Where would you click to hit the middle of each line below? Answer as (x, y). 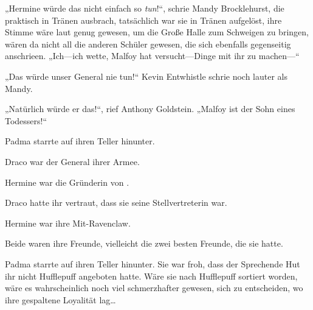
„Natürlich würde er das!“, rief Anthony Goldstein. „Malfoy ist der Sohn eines (150, 109)
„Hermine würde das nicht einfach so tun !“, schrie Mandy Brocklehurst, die (145, 8)
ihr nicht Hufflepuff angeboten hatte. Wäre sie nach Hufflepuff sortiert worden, (151, 276)
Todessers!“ (26, 120)
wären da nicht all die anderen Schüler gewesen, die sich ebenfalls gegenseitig (148, 44)
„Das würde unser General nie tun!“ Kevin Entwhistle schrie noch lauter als (146, 76)
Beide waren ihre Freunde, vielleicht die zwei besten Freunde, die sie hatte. (144, 243)
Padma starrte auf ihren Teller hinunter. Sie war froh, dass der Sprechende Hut (153, 263)
